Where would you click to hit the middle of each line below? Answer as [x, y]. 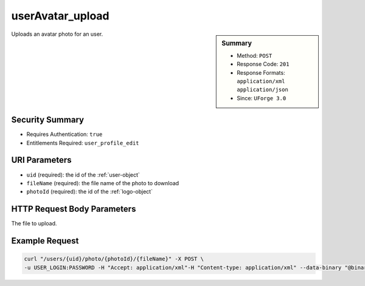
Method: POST [255, 55]
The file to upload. [34, 223]
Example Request [45, 241]
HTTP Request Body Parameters [74, 209]
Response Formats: [261, 72]
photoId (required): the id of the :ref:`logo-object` [90, 192]
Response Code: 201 [263, 64]
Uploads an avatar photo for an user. [57, 34]
